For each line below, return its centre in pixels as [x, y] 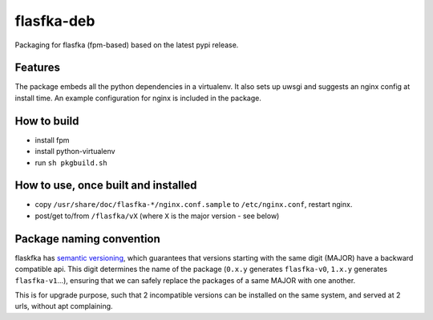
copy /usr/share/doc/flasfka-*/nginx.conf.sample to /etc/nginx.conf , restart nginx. [194, 205]
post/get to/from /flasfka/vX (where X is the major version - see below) [157, 216]
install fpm [52, 140]
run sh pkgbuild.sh [71, 162]
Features [37, 68]
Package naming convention [87, 239]
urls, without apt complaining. [64, 306]
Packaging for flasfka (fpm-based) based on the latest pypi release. [127, 45]
